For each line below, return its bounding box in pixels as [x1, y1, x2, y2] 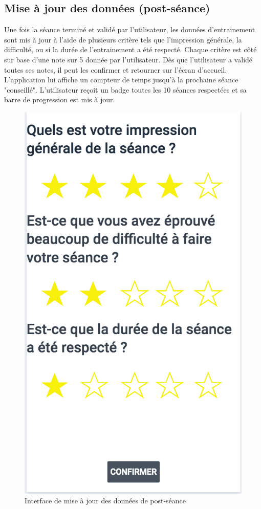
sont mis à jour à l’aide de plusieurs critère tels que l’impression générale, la [4, 34, 242, 45]
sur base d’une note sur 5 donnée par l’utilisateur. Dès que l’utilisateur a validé [4, 54, 253, 64]
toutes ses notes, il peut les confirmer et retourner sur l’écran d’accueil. [4, 64, 227, 75]
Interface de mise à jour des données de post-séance [25, 495, 186, 506]
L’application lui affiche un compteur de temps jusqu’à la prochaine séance [4, 74, 238, 85]
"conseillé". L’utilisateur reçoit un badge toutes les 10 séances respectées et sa [4, 84, 247, 95]
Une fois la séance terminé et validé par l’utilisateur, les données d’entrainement [4, 24, 255, 35]
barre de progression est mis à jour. [4, 94, 115, 105]
